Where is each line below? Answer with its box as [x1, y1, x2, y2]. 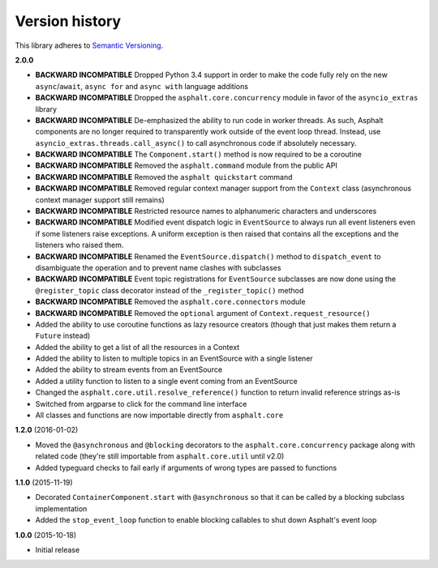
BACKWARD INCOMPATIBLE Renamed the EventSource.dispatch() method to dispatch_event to [35, 251, 381, 261]
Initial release [35, 545, 80, 554]
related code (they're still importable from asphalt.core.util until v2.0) [35, 451, 285, 461]
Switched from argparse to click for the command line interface [35, 399, 247, 408]
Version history [15, 12, 122, 30]
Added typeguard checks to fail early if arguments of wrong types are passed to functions [35, 463, 337, 472]
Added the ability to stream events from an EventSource [35, 365, 223, 374]
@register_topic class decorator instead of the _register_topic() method [35, 285, 304, 295]
